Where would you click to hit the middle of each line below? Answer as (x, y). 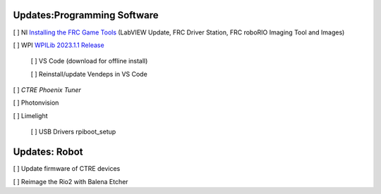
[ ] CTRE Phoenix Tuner (47, 90)
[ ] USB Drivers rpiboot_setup (73, 132)
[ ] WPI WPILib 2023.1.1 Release (59, 45)
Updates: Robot (48, 152)
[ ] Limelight (31, 115)
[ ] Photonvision (36, 103)
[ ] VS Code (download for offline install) (89, 61)
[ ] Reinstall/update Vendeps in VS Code (89, 74)
